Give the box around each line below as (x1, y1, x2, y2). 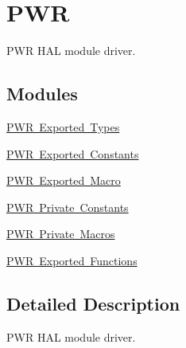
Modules (6, 81, 78, 106)
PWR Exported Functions (6, 252, 138, 268)
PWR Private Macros (6, 225, 115, 242)
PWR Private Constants (6, 198, 129, 215)
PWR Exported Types (6, 118, 120, 135)
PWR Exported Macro (6, 172, 121, 189)
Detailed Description (6, 291, 180, 315)
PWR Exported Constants (6, 145, 139, 162)
